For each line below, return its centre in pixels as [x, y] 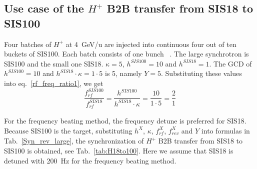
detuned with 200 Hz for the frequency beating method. [90, 160]
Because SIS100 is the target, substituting [68, 130]
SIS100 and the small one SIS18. [54, 63]
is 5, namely [123, 73]
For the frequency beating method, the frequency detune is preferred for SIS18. [125, 121]
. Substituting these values [201, 73]
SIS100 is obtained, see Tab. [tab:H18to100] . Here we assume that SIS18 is [119, 150]
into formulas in [225, 130]
